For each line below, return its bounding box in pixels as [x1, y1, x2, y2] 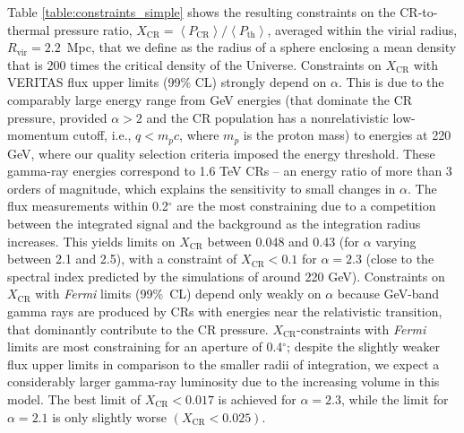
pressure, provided [7, 108, 107, 126]
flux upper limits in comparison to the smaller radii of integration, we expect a [7, 354, 440, 373]
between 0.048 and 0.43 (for [207, 231, 360, 250]
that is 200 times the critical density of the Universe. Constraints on [7, 55, 382, 74]
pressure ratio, [54, 20, 133, 39]
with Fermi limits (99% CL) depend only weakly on [35, 284, 322, 303]
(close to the [365, 249, 434, 268]
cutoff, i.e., [73, 126, 132, 144]
